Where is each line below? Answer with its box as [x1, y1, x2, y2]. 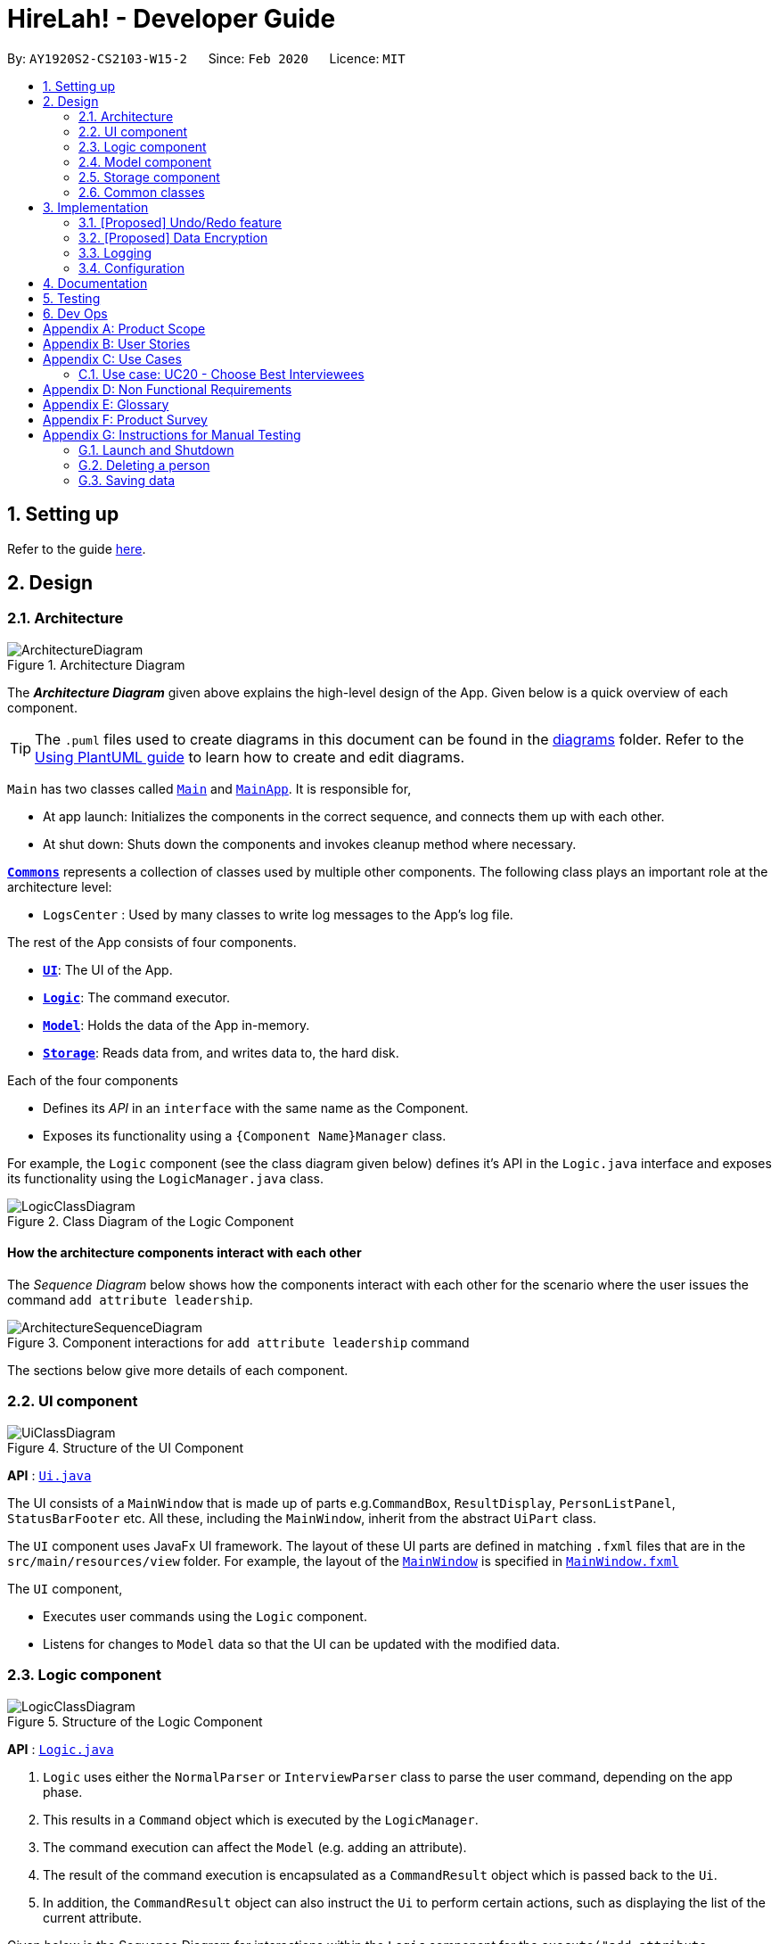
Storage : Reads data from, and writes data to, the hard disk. [43, 1044, 399, 1060]
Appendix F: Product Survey [43, 411, 208, 427]
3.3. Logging [78, 244, 152, 260]
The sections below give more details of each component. [7, 1363, 348, 1379]
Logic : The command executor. [43, 989, 230, 1005]
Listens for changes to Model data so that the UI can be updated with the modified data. [43, 1635, 561, 1652]
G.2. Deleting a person [78, 457, 210, 473]
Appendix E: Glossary [43, 396, 169, 412]
